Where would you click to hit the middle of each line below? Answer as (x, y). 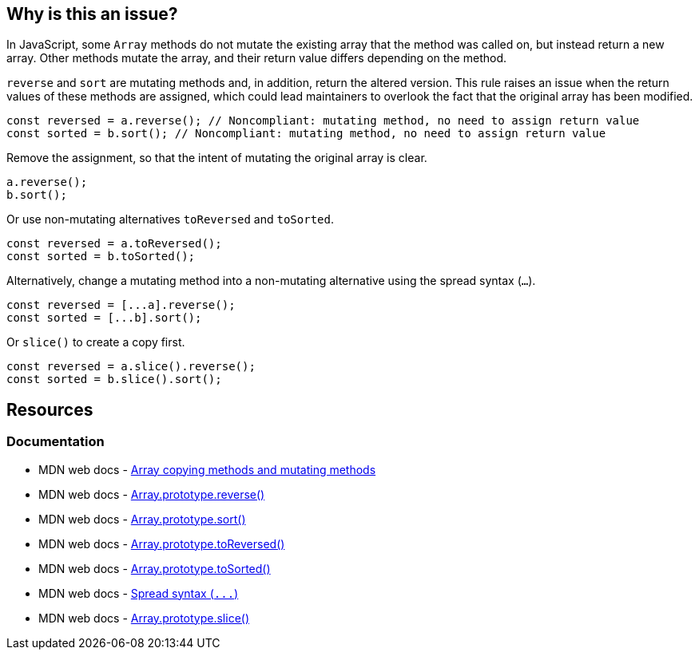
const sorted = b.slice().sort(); (114, 379)
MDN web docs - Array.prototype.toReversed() (162, 543)
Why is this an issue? (92, 14)
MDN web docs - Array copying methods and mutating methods (207, 469)
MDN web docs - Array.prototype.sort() (142, 519)
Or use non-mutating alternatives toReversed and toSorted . (170, 219)
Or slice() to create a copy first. (96, 342)
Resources (50, 409)
